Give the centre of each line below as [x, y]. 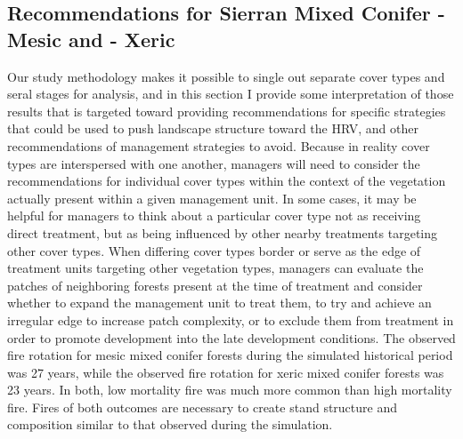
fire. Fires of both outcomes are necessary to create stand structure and [203, 407]
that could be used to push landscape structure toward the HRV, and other [213, 128]
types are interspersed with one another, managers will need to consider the [214, 163]
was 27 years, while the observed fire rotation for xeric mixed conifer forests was [226, 372]
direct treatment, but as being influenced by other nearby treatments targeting [223, 232]
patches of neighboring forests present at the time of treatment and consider [215, 285]
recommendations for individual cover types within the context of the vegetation [227, 181]
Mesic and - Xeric [91, 39]
